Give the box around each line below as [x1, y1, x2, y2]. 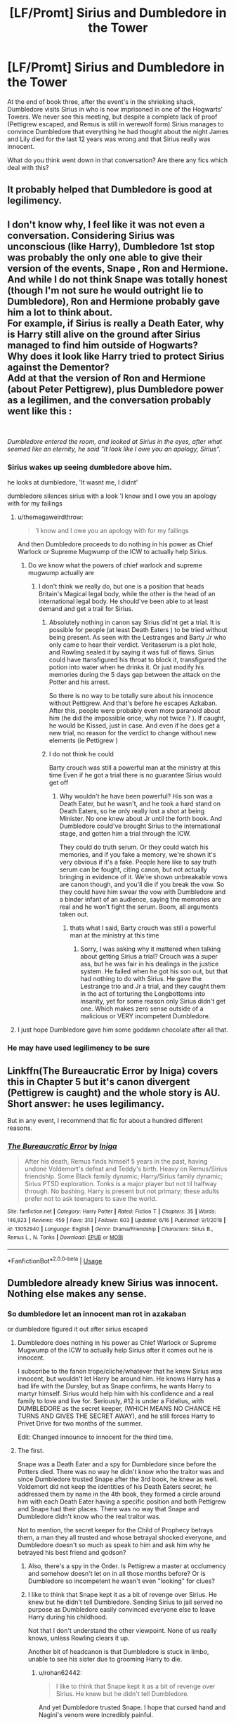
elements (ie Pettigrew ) [48, 736, 118, 745]
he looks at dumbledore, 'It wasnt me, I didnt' [7, 478, 138, 487]
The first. [17, 1447, 44, 1455]
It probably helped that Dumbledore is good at [7, 184, 213, 196]
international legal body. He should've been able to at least [38, 597, 209, 605]
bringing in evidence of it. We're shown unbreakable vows [59, 873, 228, 881]
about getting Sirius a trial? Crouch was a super [80, 952, 218, 961]
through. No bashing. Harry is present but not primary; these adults [24, 1187, 220, 1195]
